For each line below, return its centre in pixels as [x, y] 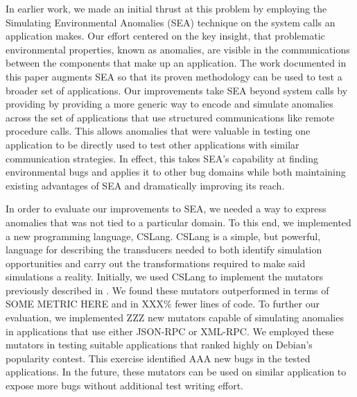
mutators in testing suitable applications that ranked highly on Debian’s [159, 345]
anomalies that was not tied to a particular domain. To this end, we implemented [178, 222]
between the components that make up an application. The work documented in [176, 63]
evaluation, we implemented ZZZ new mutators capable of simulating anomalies [175, 318]
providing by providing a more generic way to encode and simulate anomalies [169, 104]
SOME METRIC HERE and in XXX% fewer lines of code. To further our [163, 304]
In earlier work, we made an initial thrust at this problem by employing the [166, 8]
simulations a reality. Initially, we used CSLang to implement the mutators [164, 277]
